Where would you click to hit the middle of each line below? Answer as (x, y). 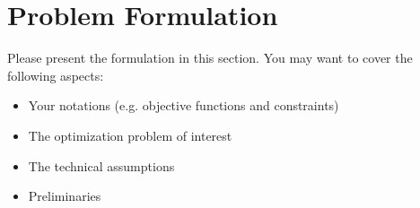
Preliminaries (65, 196)
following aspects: (56, 75)
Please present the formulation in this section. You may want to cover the (210, 58)
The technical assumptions (101, 165)
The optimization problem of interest (130, 135)
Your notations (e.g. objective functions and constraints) (184, 105)
